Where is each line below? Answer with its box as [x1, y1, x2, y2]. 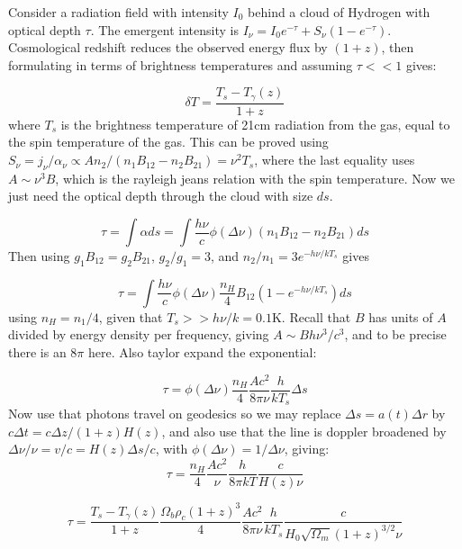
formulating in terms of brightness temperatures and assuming [8, 55, 353, 74]
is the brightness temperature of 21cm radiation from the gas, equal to [60, 114, 450, 133]
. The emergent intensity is [90, 20, 239, 39]
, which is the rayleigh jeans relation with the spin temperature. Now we [55, 168, 456, 187]
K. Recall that [271, 307, 351, 326]
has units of [368, 307, 433, 326]
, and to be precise [344, 325, 447, 344]
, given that [98, 307, 163, 326]
